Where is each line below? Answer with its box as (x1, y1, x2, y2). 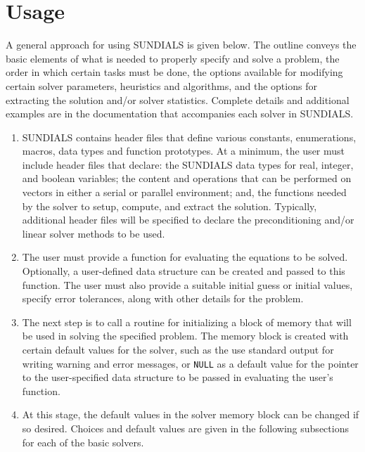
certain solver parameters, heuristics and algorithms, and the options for (6, 78, 317, 93)
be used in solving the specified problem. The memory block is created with (22, 328, 349, 343)
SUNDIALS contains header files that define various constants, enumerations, (22, 129, 357, 144)
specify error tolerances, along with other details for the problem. (22, 291, 304, 306)
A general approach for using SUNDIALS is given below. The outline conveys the (6, 37, 357, 52)
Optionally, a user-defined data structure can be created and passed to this (22, 264, 345, 278)
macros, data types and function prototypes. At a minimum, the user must (22, 143, 345, 158)
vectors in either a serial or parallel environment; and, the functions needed (22, 185, 347, 200)
